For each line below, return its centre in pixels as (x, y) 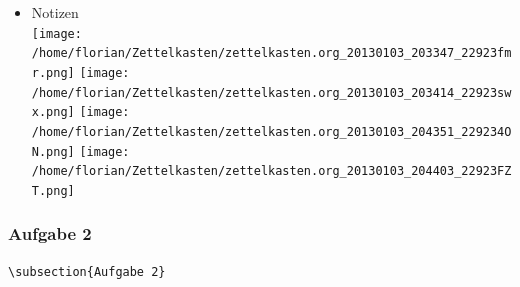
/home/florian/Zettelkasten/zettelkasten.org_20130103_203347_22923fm (271, 53)
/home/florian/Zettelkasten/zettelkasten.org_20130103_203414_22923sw (271, 92)
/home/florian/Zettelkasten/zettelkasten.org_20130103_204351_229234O (271, 131)
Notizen (55, 12)
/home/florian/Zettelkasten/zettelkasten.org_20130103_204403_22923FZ (271, 171)
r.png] (53, 72)
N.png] (53, 151)
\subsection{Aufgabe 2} (87, 271)
